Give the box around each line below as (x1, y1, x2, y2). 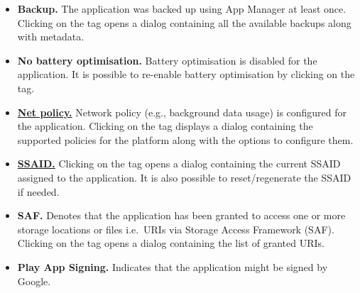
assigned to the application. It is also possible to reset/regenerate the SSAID (17, 170, 351, 184)
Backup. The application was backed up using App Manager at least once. (17, 1, 347, 16)
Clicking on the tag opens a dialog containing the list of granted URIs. (17, 236, 324, 250)
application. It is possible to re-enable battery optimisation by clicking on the (17, 67, 355, 82)
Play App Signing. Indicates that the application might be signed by (17, 259, 328, 274)
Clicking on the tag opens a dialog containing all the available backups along (17, 15, 351, 30)
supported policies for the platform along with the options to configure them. (17, 132, 354, 147)
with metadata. (17, 29, 84, 44)
